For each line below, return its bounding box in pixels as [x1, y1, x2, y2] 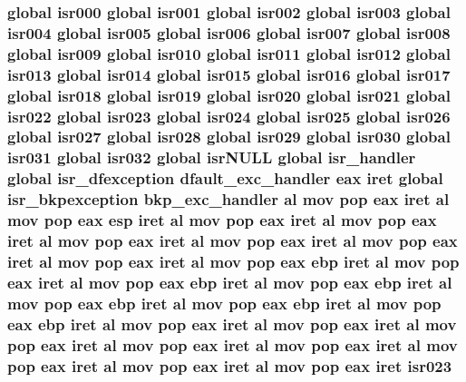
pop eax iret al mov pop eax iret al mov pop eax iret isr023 [7, 354, 452, 377]
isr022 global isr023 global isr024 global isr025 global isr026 [7, 104, 451, 127]
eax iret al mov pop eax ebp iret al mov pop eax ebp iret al [7, 270, 452, 293]
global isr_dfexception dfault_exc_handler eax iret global [7, 167, 443, 190]
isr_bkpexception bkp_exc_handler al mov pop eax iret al [7, 188, 450, 211]
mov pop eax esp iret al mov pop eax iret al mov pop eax [7, 209, 437, 231]
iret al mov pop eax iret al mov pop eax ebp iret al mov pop [7, 250, 460, 272]
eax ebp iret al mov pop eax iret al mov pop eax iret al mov [7, 312, 457, 335]
